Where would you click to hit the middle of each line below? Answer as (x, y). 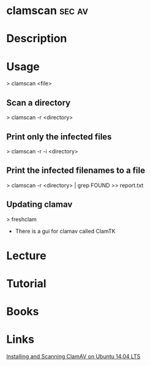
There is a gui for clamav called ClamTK (65, 231)
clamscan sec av (47, 11)
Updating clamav (39, 204)
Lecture (27, 256)
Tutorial (27, 283)
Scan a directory (39, 102)
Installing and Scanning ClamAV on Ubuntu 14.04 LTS (73, 357)
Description (37, 39)
